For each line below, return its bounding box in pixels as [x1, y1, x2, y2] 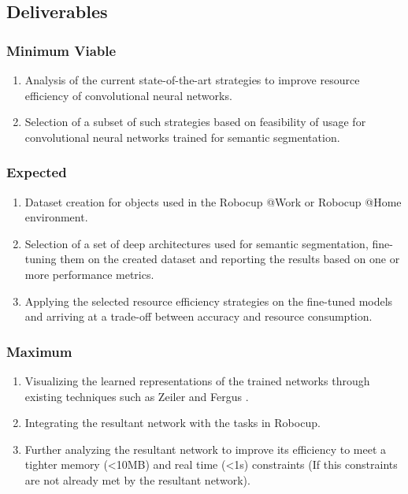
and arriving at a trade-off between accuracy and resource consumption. [24, 308, 373, 325]
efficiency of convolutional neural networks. [24, 87, 232, 103]
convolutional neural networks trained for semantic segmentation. [24, 128, 340, 145]
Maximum [6, 341, 72, 361]
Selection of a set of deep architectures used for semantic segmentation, [24, 235, 369, 251]
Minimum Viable [6, 40, 117, 60]
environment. [24, 209, 88, 225]
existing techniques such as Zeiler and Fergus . [24, 388, 249, 404]
